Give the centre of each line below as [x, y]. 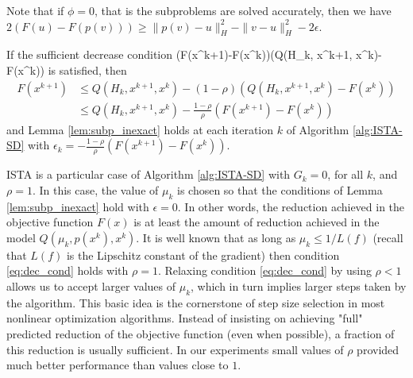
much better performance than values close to [118, 365]
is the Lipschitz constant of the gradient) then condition [203, 255]
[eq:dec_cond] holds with [68, 270]
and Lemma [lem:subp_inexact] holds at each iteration [140, 129]
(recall [388, 237]
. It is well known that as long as [216, 237]
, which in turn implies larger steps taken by [299, 285]
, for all [345, 174]
